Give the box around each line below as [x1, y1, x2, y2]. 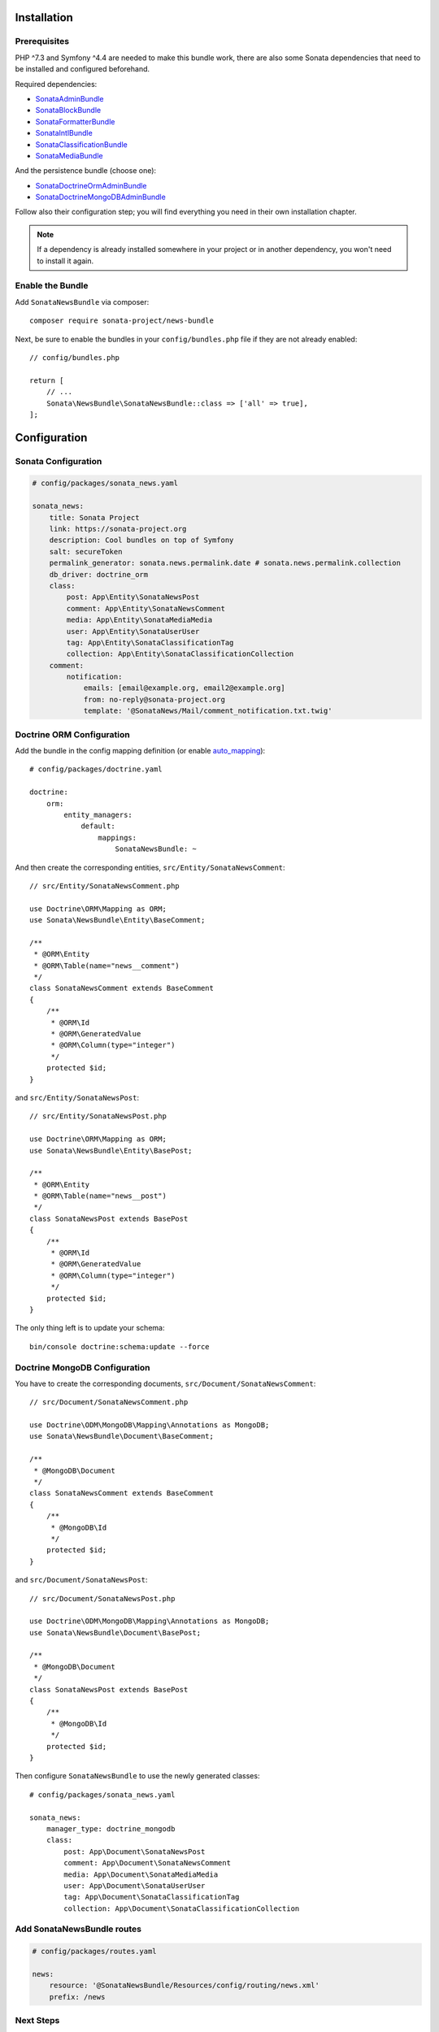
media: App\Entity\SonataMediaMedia [66, 615, 213, 625]
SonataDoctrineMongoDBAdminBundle [35, 192, 166, 202]
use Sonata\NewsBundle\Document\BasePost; [29, 1628, 202, 1637]
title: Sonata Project [49, 513, 140, 522]
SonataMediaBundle [35, 150, 103, 160]
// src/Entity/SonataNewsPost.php [29, 1112, 167, 1121]
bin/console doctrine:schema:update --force [29, 1342, 211, 1351]
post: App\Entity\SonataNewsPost [66, 593, 200, 601]
